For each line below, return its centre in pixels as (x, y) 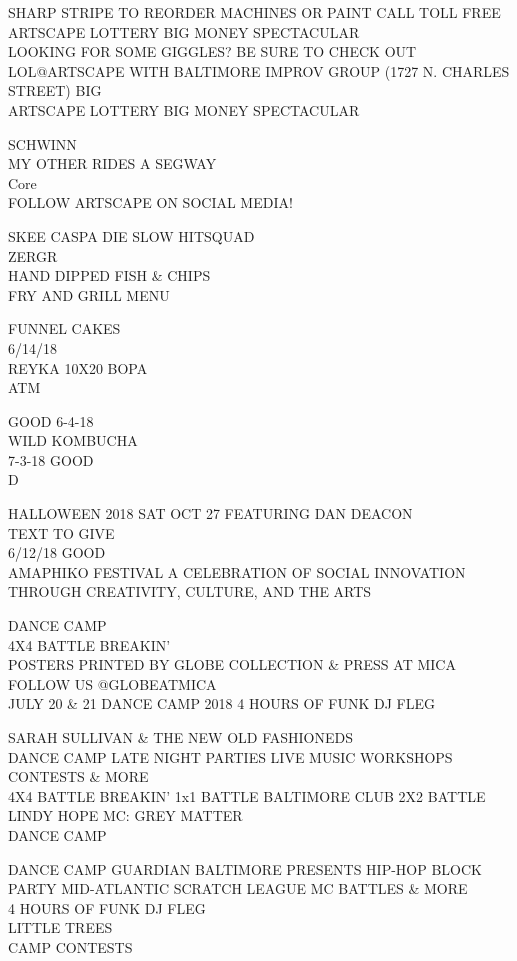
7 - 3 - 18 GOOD (51, 459)
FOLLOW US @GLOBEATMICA (112, 683)
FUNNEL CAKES (64, 328)
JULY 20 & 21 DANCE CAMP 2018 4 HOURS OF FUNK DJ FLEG (221, 703)
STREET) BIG (55, 90)
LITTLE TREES (60, 927)
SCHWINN (42, 143)
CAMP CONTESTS (70, 946)
